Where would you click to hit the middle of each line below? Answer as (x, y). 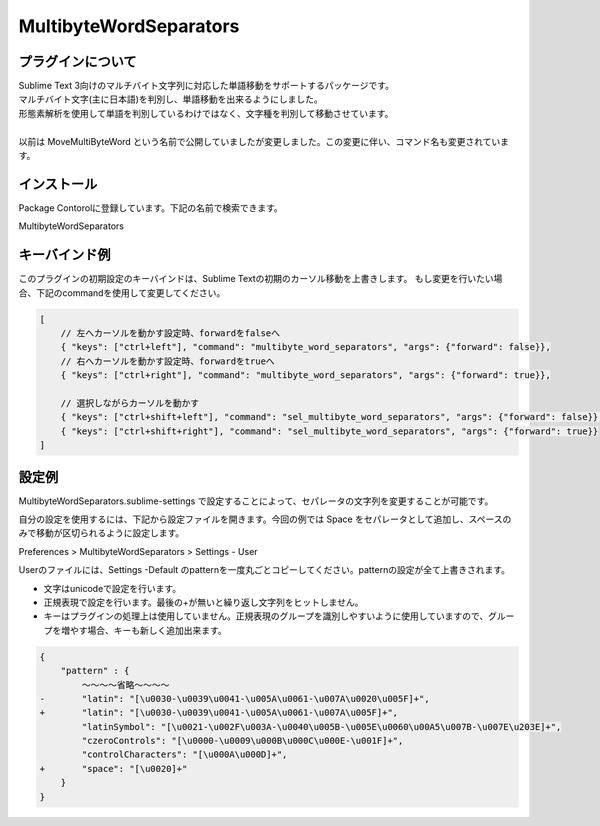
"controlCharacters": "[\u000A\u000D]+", (184, 754)
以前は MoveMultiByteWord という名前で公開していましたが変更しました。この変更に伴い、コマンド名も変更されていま (264, 141)
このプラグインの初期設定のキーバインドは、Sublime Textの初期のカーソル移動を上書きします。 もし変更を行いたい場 (260, 279)
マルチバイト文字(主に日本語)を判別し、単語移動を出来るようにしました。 (171, 99)
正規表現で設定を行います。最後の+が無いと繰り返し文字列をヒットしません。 (203, 602)
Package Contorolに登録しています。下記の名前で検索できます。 (151, 207)
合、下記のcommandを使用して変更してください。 (122, 292)
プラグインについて (77, 61)
